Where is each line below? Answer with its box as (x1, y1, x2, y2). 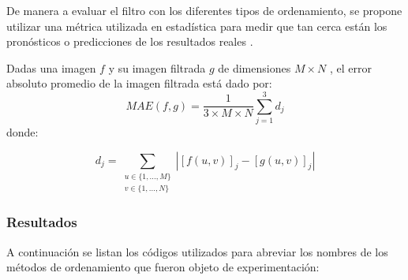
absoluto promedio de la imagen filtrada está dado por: (6, 75, 272, 91)
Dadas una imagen (6, 59, 96, 76)
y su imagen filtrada (108, 59, 206, 76)
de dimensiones (218, 59, 291, 76)
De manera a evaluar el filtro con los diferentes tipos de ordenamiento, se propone (6, 2, 402, 18)
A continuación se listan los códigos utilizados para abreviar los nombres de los (6, 243, 388, 259)
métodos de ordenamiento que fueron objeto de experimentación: (6, 259, 320, 275)
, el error (329, 59, 372, 76)
